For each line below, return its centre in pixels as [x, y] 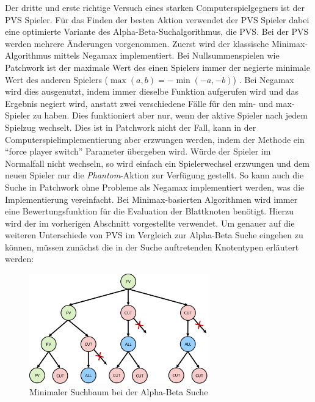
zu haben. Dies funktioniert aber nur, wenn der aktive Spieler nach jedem [170, 115]
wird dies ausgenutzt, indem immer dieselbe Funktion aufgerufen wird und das [152, 91]
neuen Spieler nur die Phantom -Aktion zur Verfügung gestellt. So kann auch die [154, 175]
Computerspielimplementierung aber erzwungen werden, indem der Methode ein [155, 139]
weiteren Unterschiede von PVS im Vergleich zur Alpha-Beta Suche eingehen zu [154, 235]
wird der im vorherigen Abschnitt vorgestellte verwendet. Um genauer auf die [150, 223]
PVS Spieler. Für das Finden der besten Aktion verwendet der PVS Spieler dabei [157, 19]
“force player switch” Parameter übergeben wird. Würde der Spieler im [138, 151]
